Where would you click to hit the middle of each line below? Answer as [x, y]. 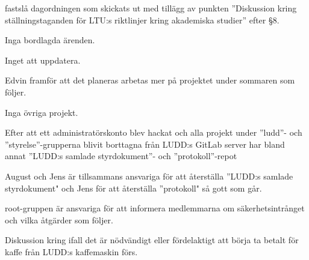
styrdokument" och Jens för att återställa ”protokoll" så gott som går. [133, 188]
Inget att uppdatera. [43, 60]
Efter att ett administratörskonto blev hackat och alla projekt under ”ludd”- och [154, 132]
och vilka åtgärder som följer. [59, 219]
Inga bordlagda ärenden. [50, 40]
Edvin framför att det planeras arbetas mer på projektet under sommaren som [150, 80]
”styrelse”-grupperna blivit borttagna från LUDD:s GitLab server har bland [145, 144]
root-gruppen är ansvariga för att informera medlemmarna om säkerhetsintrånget [155, 208]
